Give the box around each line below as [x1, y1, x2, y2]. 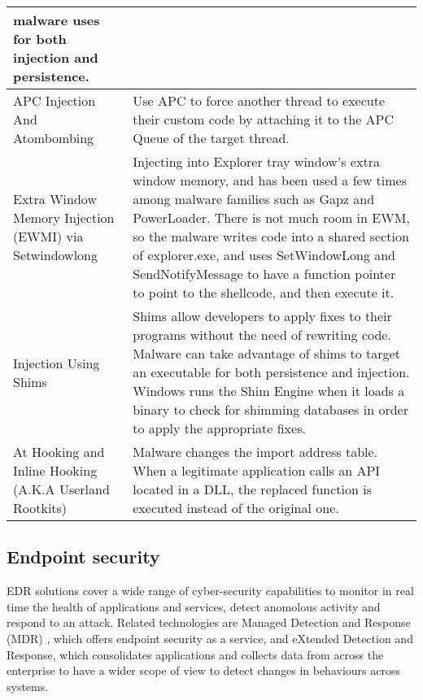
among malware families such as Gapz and [133, 189, 375, 208]
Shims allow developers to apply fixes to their [133, 307, 392, 325]
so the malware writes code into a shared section [133, 227, 409, 246]
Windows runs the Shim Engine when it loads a [133, 381, 405, 400]
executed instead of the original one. [133, 498, 339, 517]
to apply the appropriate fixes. [133, 419, 306, 437]
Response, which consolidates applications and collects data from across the [7, 646, 384, 663]
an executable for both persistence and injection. [133, 363, 410, 381]
